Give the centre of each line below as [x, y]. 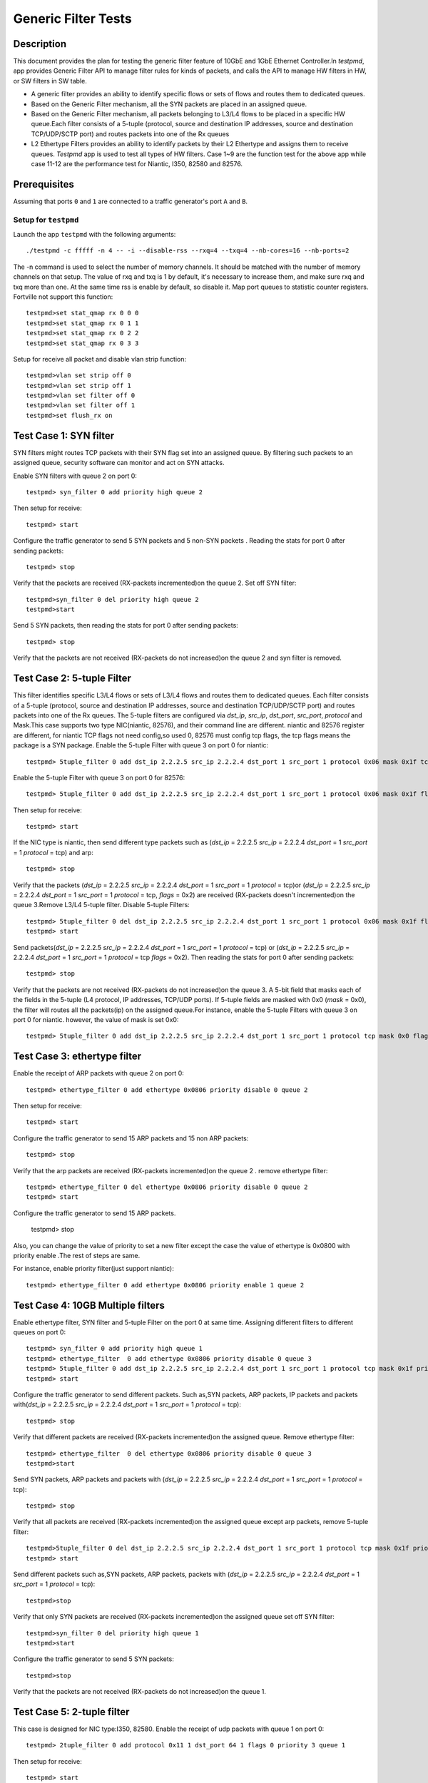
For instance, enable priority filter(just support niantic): [93, 1269]
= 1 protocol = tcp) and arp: [53, 852]
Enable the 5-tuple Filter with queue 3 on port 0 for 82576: [99, 777]
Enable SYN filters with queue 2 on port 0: [75, 476]
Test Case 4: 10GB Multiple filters [89, 1305]
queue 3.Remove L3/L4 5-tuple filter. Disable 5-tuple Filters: [102, 905]
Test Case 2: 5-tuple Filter [72, 679]
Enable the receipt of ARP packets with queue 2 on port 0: [99, 1073]
